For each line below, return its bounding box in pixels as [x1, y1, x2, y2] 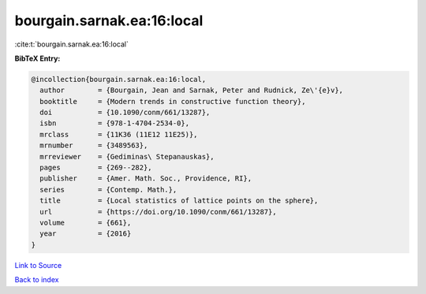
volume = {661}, [39, 218, 132, 227]
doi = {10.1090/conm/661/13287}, [39, 108, 211, 117]
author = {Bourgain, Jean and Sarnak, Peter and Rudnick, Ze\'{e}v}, [39, 86, 343, 95]
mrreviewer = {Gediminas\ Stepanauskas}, [39, 152, 215, 161]
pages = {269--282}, [39, 163, 153, 173]
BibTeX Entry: [14, 54, 61, 63]
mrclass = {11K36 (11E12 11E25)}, [39, 130, 198, 139]
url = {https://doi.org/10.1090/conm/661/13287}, [39, 207, 277, 216]
